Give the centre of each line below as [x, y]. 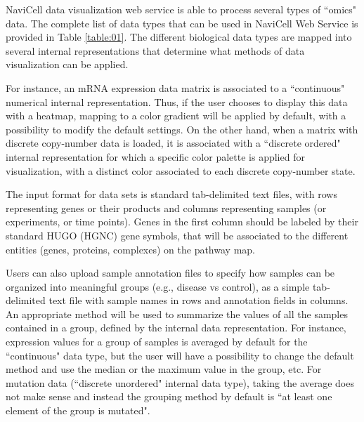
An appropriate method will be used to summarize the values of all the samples [177, 314]
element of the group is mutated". [78, 410]
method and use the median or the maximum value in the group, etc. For [164, 369]
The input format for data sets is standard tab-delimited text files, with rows [171, 194]
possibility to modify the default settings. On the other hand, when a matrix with [182, 129]
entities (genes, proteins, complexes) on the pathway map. [130, 249]
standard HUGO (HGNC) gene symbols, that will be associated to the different [177, 235]
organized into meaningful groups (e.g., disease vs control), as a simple [158, 286]
